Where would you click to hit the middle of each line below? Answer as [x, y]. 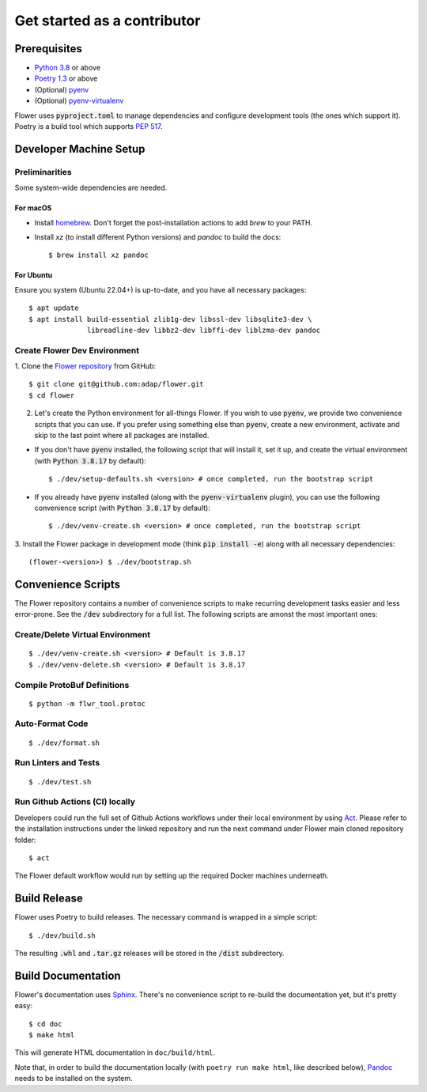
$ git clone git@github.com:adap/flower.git [117, 384]
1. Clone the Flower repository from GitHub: [85, 366]
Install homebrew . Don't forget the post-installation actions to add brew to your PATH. [173, 222]
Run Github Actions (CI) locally [75, 802]
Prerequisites [48, 49]
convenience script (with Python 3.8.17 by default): [123, 508]
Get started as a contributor [108, 21]
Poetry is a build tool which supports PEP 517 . [89, 127]
